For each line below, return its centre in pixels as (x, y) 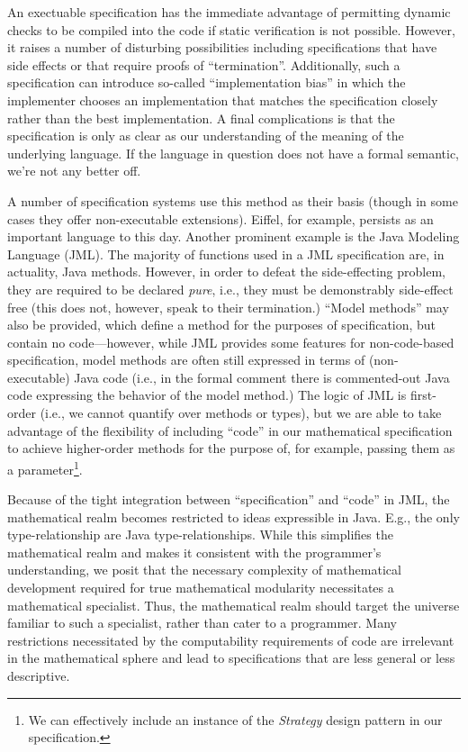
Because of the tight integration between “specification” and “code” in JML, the (229, 499)
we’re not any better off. (74, 171)
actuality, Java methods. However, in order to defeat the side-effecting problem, (226, 272)
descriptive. (39, 676)
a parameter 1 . (45, 467)
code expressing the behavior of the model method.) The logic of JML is (207, 395)
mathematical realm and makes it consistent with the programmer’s (194, 552)
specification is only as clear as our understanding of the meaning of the (206, 136)
